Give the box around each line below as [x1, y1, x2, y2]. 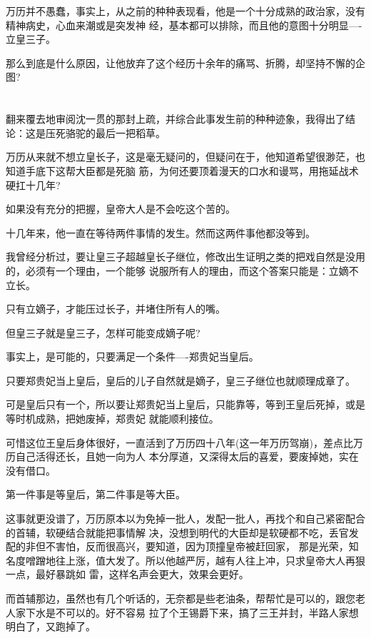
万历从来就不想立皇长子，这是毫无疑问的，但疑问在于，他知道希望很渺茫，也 [6, 149, 365, 164]
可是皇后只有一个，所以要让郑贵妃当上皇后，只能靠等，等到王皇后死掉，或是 [6, 397, 365, 412]
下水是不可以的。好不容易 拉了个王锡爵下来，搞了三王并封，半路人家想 [25, 604, 359, 619]
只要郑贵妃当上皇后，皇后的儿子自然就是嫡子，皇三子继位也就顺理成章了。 [6, 373, 355, 388]
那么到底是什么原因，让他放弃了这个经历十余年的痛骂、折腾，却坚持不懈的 [6, 55, 355, 70]
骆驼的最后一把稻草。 [65, 125, 166, 140]
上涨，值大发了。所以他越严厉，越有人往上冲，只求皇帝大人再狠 [65, 552, 365, 567]
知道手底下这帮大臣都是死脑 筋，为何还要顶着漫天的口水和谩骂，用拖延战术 [6, 163, 359, 178]
